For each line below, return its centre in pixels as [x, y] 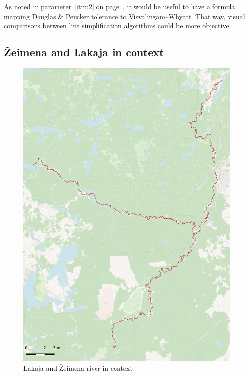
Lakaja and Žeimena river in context [78, 367]
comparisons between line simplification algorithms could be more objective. [117, 26]
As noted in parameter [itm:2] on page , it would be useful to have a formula [120, 6]
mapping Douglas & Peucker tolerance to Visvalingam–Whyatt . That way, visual [124, 16]
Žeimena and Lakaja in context [84, 52]
